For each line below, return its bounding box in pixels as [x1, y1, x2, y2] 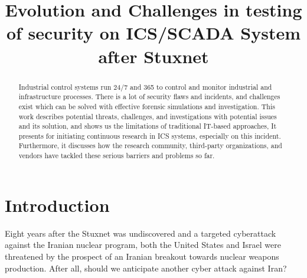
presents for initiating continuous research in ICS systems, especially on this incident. [18, 130, 281, 140]
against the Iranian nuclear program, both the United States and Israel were [5, 238, 281, 251]
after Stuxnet [98, 44, 209, 68]
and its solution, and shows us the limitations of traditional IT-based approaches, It [18, 121, 277, 131]
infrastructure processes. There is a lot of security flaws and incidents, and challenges [18, 91, 280, 102]
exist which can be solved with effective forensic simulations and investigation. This [18, 101, 275, 111]
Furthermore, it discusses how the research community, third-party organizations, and [18, 140, 282, 151]
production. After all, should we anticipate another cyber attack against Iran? [5, 261, 287, 274]
